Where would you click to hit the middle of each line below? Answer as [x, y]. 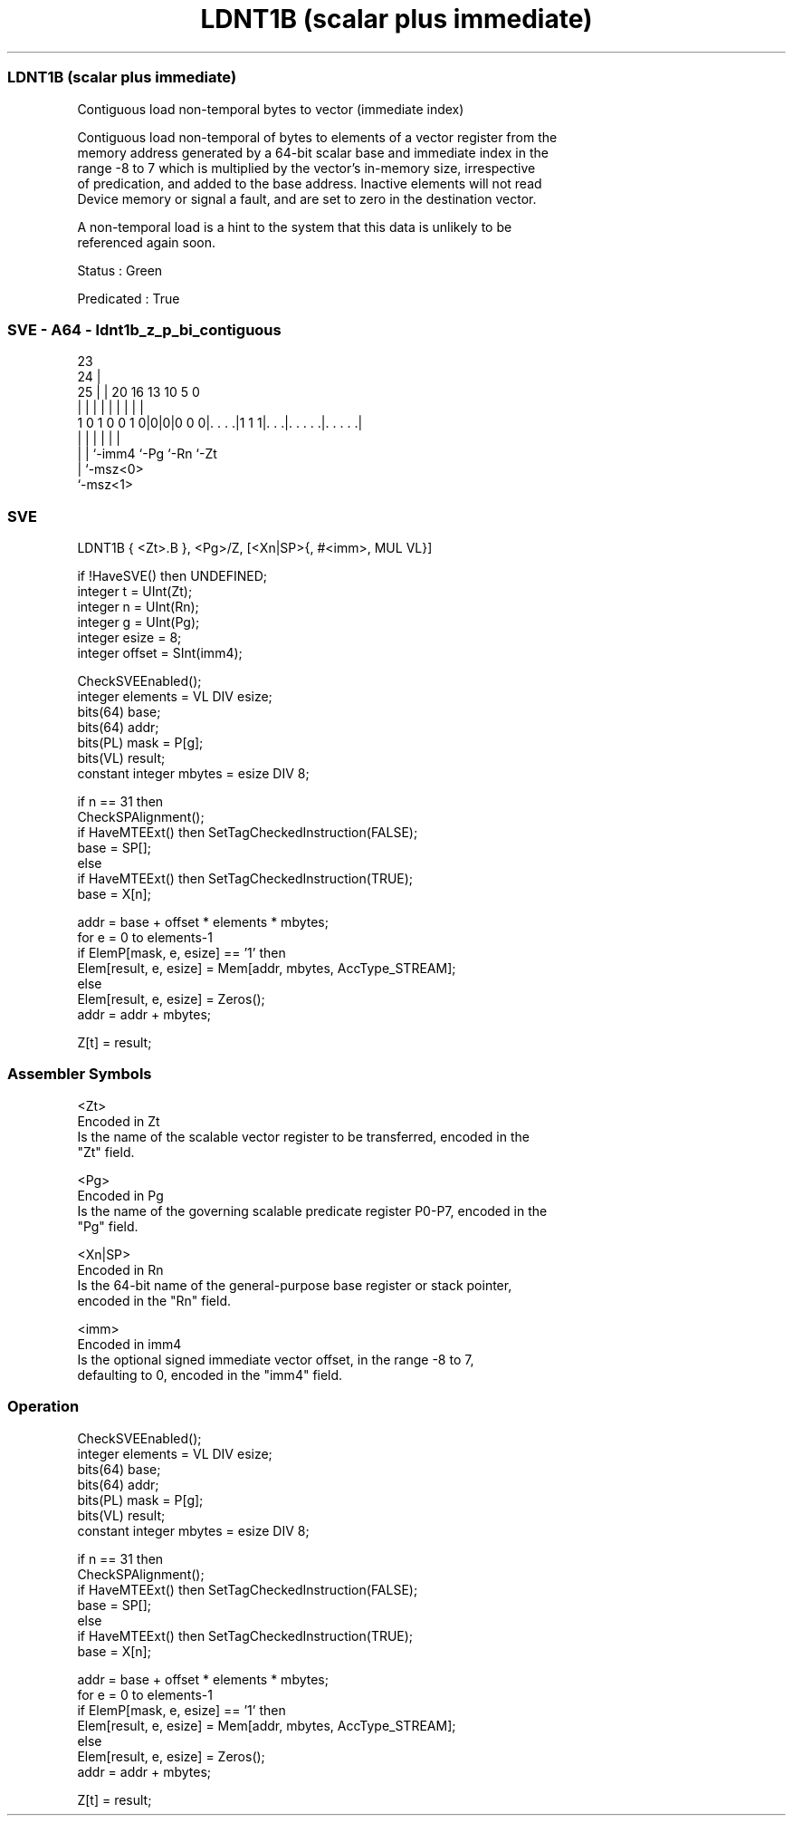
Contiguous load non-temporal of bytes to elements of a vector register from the [317, 137]
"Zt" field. [106, 1152]
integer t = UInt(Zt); [135, 591]
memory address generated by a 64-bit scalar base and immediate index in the [313, 152]
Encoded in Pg [120, 1195]
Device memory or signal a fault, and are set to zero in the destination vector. [307, 198]
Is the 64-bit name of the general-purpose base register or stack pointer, [295, 1285]
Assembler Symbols [80, 1074]
